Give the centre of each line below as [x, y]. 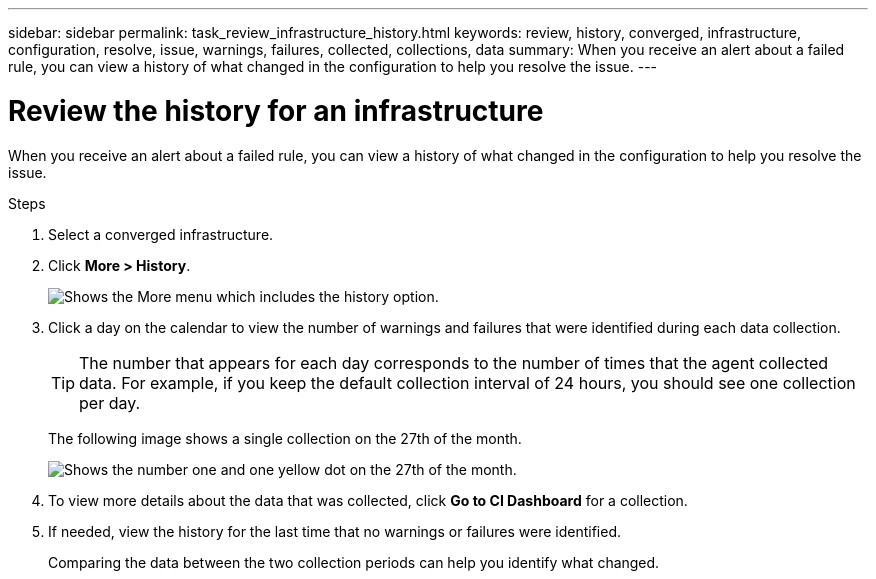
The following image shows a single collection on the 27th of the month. [285, 438]
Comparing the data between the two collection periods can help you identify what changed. [354, 562]
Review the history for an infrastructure [276, 110]
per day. [110, 402]
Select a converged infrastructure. [161, 234]
